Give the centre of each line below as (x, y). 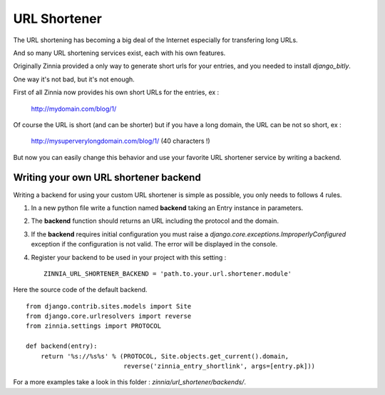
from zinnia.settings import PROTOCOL (94, 326)
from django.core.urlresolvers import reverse (109, 316)
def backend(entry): (62, 346)
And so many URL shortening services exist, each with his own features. (119, 53)
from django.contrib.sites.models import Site (109, 306)
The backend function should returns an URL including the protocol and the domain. (155, 221)
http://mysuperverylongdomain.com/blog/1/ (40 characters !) (120, 141)
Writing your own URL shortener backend (107, 177)
